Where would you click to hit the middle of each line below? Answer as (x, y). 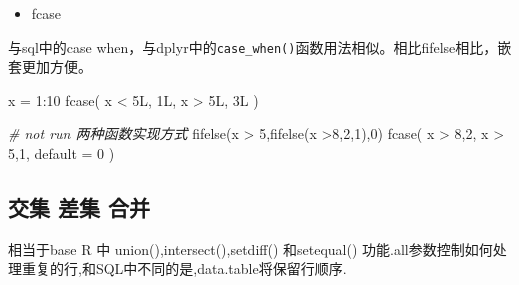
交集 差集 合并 (79, 207)
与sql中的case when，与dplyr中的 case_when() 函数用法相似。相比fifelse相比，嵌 (260, 46)
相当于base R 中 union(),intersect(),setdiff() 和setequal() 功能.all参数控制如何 (250, 248)
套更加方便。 (50, 66)
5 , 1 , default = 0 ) (61, 153)
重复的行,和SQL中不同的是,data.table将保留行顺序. (184, 268)
